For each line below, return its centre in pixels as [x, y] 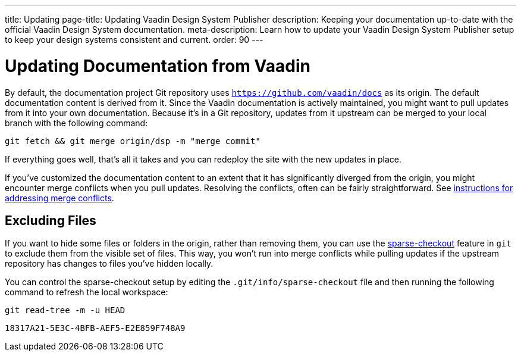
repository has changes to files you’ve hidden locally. [109, 264]
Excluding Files [51, 220]
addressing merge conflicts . [59, 198]
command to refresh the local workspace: [87, 292]
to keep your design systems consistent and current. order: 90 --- [134, 40]
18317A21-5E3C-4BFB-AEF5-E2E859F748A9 [95, 328]
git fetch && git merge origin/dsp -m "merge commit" [133, 141]
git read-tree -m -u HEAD [65, 310]
